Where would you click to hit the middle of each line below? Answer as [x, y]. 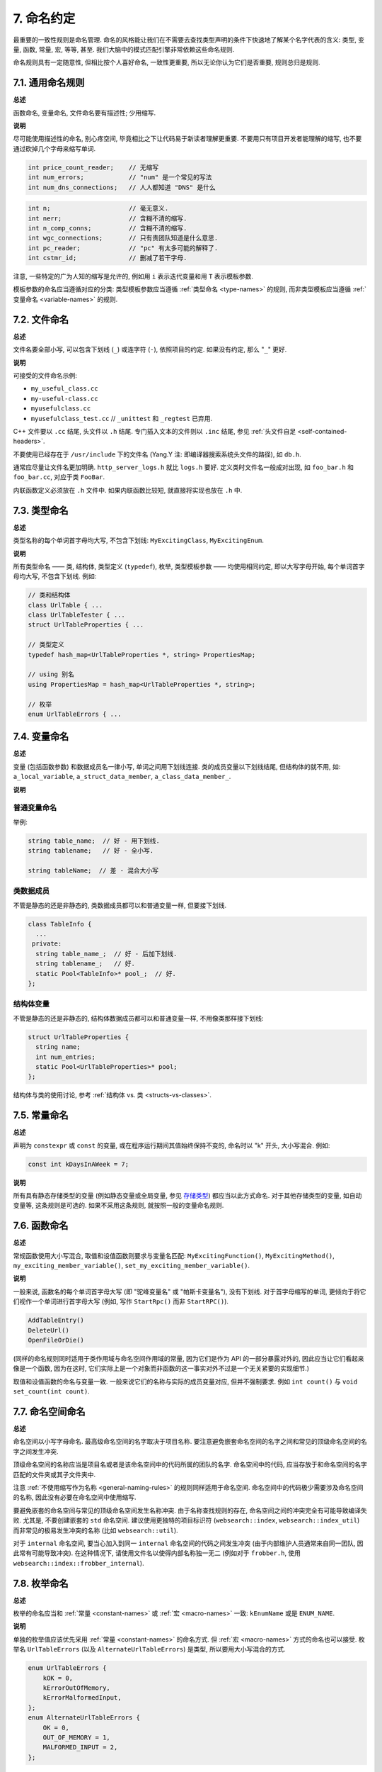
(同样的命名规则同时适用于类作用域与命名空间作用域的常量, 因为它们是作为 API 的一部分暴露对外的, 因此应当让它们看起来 [189, 1358]
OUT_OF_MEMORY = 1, [77, 1737]
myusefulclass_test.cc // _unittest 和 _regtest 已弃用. [122, 418]
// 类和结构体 [49, 595]
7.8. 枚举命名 [41, 1583]
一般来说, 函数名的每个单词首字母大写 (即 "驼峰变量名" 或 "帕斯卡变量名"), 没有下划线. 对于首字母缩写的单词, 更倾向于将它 [190, 1291]
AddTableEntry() [56, 1320]
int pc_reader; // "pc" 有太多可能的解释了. [123, 248]
